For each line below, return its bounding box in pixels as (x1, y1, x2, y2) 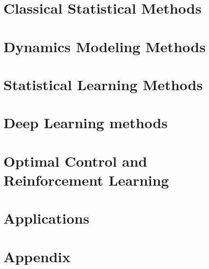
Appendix (3, 246, 71, 266)
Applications (3, 208, 90, 228)
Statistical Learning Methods (3, 74, 203, 94)
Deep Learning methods (3, 113, 168, 133)
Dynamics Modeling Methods (3, 36, 206, 56)
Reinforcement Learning (3, 170, 169, 190)
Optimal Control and (3, 151, 148, 171)
